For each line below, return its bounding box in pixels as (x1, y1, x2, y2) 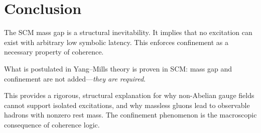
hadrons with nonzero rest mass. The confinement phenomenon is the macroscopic (4, 109, 257, 120)
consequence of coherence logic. (4, 119, 100, 129)
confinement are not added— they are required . (4, 73, 146, 83)
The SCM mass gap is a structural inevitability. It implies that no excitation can (4, 27, 252, 37)
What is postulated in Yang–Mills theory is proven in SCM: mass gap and (4, 63, 232, 73)
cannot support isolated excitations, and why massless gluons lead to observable (4, 99, 250, 110)
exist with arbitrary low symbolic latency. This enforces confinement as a (4, 36, 228, 47)
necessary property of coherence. (4, 46, 104, 57)
